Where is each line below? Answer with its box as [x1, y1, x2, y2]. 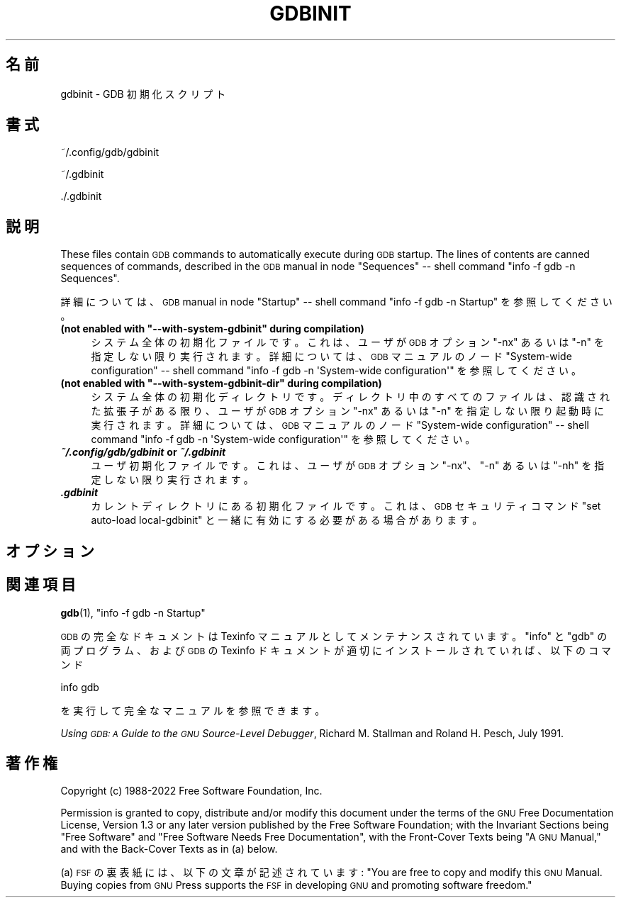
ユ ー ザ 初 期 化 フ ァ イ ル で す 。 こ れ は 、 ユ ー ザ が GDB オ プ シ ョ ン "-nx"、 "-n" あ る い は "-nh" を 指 [91, 459, 605, 472]
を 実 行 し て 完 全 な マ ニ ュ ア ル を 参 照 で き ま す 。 [60, 704, 325, 717]
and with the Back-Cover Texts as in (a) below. [60, 843, 278, 856]
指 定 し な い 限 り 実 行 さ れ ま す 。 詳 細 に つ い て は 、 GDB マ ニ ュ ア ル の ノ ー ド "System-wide [91, 350, 572, 363]
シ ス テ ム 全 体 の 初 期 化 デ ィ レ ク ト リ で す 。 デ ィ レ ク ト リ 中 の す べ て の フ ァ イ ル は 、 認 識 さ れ [91, 391, 610, 403]
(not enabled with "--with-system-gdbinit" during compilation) [60, 322, 364, 335]
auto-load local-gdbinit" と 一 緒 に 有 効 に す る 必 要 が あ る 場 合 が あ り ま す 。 [91, 514, 483, 527]
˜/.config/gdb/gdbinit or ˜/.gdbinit [60, 446, 226, 459]
